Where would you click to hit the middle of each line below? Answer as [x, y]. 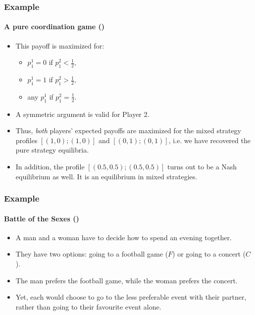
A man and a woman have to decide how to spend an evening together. [124, 237]
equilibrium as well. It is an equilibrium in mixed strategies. [106, 176]
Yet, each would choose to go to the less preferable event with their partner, [131, 297]
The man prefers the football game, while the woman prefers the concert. [127, 280]
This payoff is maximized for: [60, 45]
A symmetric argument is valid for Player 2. [82, 114]
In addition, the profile [50, 166]
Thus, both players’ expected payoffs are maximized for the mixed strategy [128, 131]
